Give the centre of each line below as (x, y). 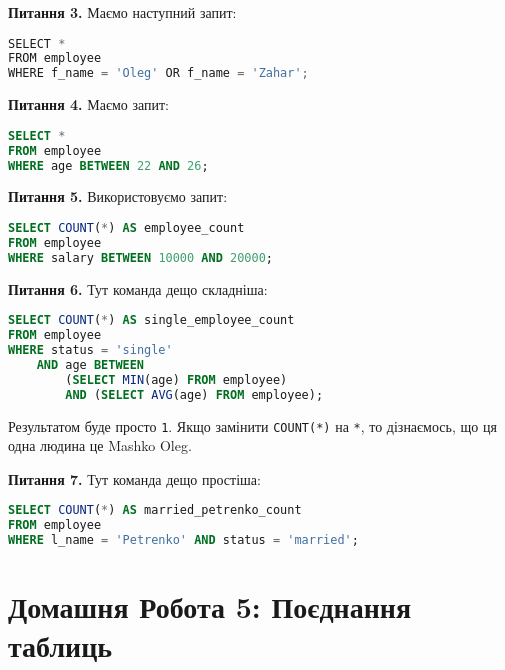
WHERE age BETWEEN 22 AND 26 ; (108, 165)
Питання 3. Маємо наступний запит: (122, 12)
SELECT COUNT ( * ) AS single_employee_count (151, 320)
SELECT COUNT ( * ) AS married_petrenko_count (155, 510)
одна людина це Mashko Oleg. (100, 445)
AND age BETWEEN (90, 364)
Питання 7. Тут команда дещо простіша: (134, 478)
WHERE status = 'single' (90, 350)
